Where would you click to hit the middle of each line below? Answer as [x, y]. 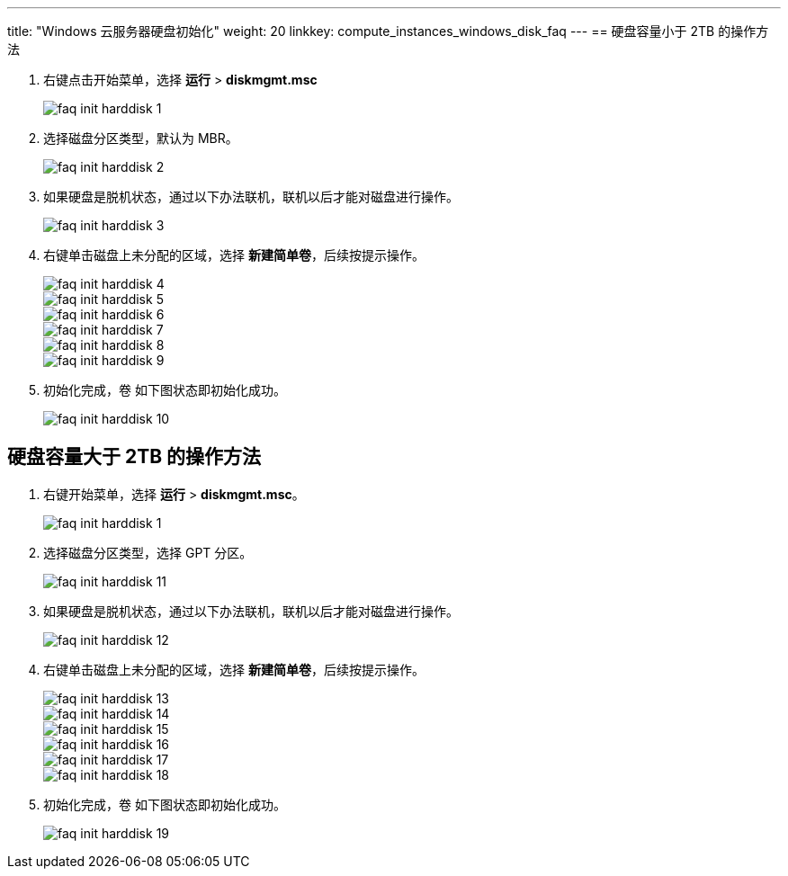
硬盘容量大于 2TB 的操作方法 [134, 457]
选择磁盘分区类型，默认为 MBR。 [141, 138]
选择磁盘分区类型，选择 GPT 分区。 [148, 552]
